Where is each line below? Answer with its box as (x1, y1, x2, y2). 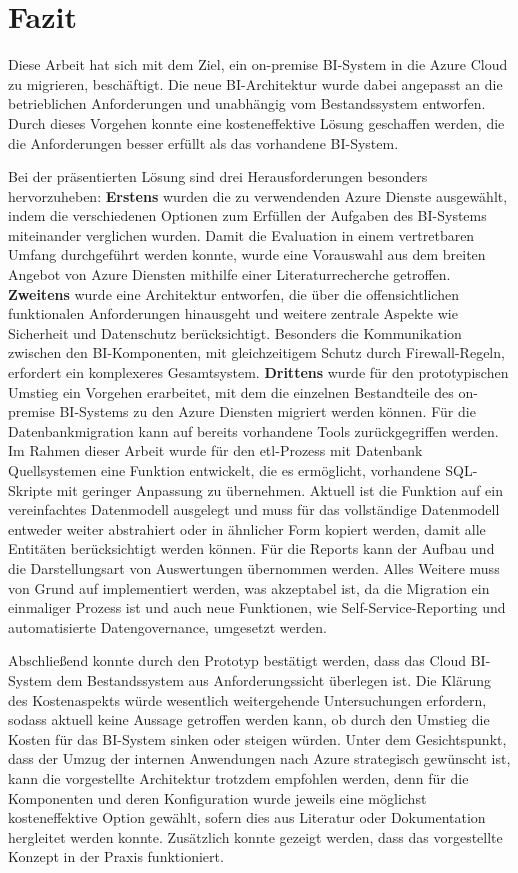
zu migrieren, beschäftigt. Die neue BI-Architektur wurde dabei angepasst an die (8, 73, 503, 94)
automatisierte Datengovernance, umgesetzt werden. (8, 616, 327, 637)
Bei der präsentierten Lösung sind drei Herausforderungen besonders (8, 166, 428, 187)
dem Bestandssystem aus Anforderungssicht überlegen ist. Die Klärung (56, 669, 492, 690)
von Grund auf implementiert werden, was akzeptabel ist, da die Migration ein (8, 577, 490, 598)
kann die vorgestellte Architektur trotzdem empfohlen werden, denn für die (8, 767, 469, 788)
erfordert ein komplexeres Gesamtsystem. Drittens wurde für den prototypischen (8, 362, 509, 383)
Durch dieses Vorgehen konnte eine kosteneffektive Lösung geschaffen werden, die (8, 112, 505, 133)
